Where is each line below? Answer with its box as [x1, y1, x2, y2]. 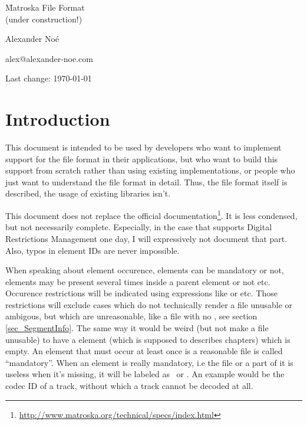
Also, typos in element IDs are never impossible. [5, 244, 180, 256]
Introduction [5, 107, 110, 131]
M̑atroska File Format [5, 1, 85, 13]
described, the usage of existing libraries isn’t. [5, 187, 171, 200]
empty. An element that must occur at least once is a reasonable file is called [5, 345, 283, 357]
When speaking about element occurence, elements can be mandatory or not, [5, 264, 284, 276]
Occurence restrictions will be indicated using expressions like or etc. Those [5, 287, 278, 299]
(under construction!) [5, 12, 82, 25]
